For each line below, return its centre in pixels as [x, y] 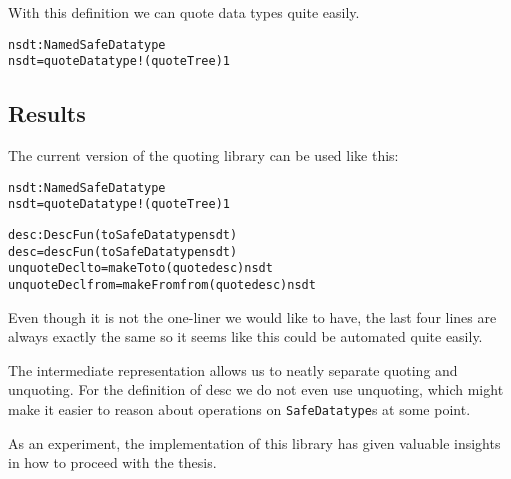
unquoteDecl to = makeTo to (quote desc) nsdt [140, 268]
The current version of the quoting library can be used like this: [203, 155]
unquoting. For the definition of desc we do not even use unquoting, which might [256, 389]
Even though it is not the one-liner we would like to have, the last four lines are [252, 316]
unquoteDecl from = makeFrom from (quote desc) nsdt [162, 284]
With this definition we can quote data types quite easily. [184, 12]
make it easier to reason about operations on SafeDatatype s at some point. [239, 409]
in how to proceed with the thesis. [112, 462]
